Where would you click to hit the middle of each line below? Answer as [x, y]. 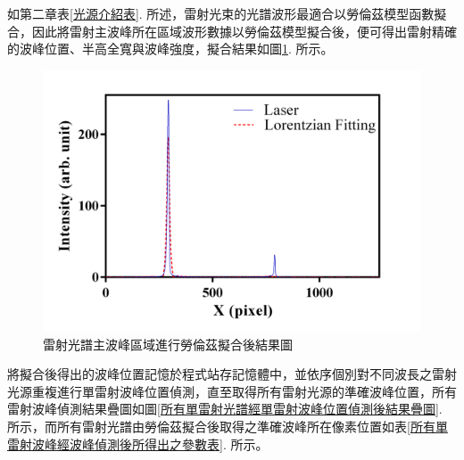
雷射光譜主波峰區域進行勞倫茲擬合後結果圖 [168, 344]
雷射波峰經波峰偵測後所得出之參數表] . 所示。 [138, 444]
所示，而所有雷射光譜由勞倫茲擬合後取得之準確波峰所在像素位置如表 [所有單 [228, 426]
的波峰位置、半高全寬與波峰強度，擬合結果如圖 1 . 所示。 [170, 49]
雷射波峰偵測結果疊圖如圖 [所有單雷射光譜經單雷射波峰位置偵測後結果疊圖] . [225, 409]
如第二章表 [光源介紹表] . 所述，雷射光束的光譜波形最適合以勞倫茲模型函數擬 [227, 13]
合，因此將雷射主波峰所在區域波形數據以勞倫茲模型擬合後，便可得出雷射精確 [232, 31]
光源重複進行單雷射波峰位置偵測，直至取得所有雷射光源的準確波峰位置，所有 [232, 391]
